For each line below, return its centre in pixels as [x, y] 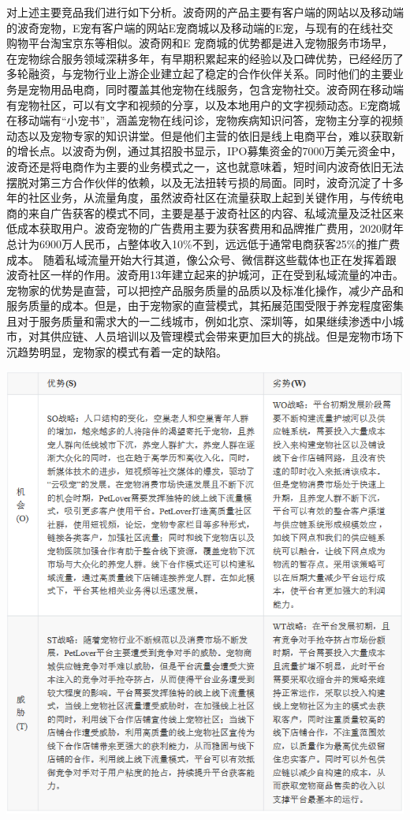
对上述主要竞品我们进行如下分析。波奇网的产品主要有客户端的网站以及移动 [199, 12]
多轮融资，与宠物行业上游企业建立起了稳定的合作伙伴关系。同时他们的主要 [199, 74]
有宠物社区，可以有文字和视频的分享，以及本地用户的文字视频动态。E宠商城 [203, 104]
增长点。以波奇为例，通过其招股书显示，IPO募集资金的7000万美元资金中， [209, 151]
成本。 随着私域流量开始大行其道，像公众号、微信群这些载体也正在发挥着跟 [201, 259]
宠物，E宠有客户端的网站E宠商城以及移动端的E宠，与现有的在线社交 [216, 27]
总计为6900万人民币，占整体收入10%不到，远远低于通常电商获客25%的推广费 [203, 243]
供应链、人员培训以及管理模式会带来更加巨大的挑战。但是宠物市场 [221, 336]
